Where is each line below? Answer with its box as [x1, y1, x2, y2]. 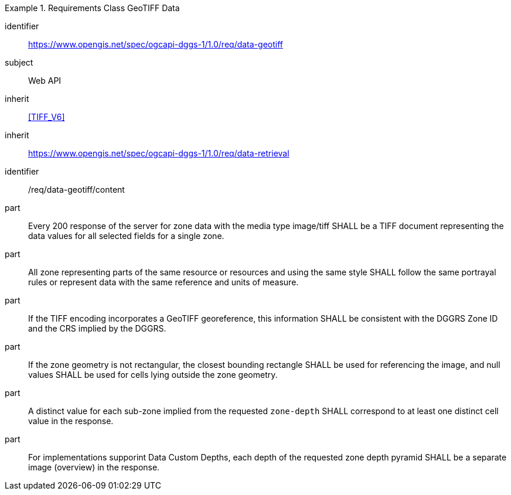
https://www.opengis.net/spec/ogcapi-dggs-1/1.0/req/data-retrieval [28, 148, 289, 158]
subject [5, 57, 33, 67]
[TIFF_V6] [28, 112, 65, 122]
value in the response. [28, 416, 114, 426]
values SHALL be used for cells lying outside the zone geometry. [28, 370, 278, 380]
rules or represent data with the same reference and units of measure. [28, 277, 299, 287]
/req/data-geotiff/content [28, 185, 125, 194]
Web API [28, 76, 62, 86]
